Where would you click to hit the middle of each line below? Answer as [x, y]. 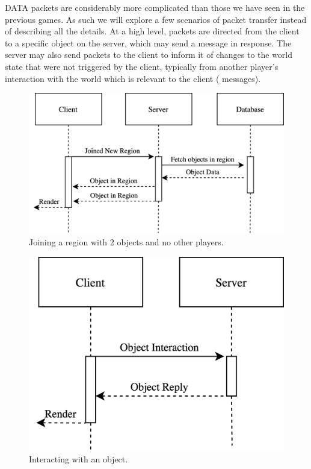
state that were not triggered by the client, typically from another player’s [142, 66]
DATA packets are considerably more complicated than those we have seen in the [155, 7]
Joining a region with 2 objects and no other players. [126, 242]
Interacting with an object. [79, 459]
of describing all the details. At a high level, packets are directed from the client [152, 31]
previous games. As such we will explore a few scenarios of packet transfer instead [156, 19]
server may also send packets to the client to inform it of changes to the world [149, 55]
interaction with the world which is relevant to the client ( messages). [133, 78]
